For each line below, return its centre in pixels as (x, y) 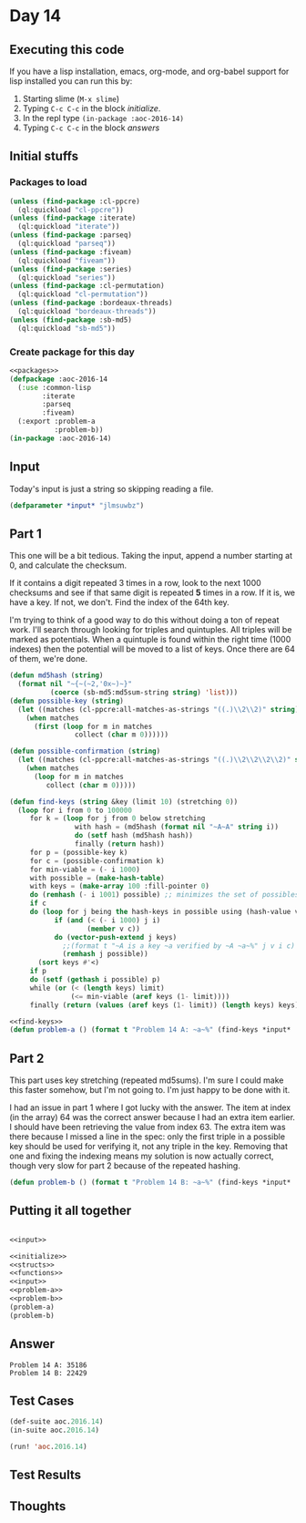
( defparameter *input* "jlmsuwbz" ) (77, 505)
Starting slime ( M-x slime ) (71, 98)
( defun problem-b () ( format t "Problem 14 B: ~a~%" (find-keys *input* (150, 1183)
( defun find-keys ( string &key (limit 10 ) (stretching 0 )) (124, 802)
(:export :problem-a (56, 422)
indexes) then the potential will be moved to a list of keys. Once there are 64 (153, 649)
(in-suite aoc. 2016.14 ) (55, 1430)
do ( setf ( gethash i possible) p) (95, 980)
